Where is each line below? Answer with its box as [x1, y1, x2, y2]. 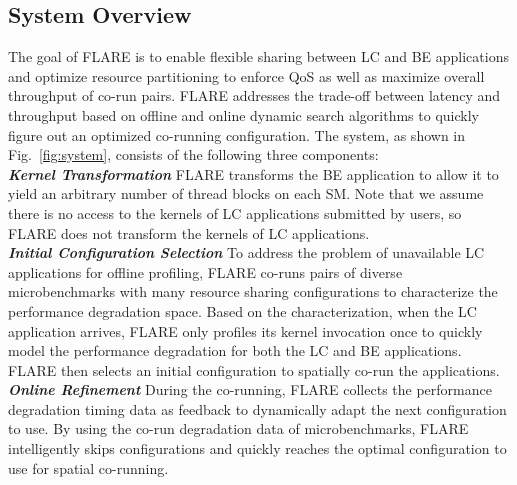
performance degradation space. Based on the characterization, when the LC [8, 300, 477, 321]
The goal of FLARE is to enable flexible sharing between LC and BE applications [8, 46, 509, 67]
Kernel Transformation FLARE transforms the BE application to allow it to [8, 163, 499, 184]
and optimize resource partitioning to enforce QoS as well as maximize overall [8, 65, 485, 86]
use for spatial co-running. [8, 457, 169, 478]
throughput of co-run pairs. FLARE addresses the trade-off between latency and [8, 85, 501, 106]
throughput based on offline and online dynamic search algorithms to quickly [8, 104, 479, 125]
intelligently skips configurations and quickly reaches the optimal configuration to [8, 438, 507, 459]
